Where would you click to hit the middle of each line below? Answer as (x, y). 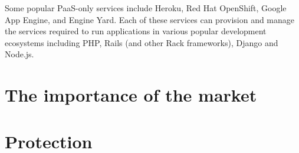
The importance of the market (131, 95)
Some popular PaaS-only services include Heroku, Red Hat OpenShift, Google (146, 8)
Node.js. (19, 54)
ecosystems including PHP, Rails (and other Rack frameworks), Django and (142, 42)
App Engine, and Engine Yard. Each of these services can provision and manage (150, 19)
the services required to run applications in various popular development (136, 31)
